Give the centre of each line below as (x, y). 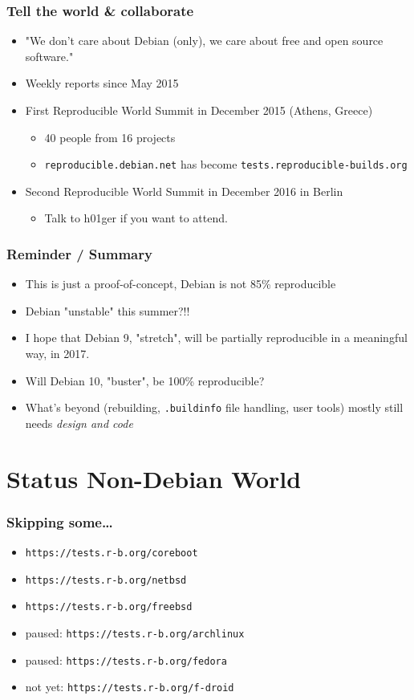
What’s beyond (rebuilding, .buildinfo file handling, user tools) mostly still (214, 407)
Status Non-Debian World (154, 478)
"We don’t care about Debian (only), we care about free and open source (204, 41)
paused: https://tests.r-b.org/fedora (126, 659)
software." (49, 56)
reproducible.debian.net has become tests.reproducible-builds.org (226, 164)
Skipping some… (60, 521)
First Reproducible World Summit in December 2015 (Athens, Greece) (199, 110)
